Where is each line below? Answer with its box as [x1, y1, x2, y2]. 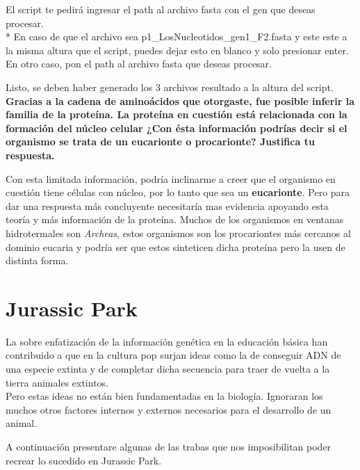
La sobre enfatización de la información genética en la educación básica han [6, 334, 328, 348]
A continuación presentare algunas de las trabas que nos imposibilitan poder [6, 439, 332, 453]
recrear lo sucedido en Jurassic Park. [6, 453, 162, 467]
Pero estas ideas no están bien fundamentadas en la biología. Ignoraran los [6, 389, 323, 403]
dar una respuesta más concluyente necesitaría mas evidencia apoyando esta [6, 198, 329, 213]
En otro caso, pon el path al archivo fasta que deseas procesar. [6, 56, 272, 71]
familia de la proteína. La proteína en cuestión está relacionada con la [6, 107, 347, 122]
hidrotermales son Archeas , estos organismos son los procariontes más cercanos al [6, 225, 351, 240]
